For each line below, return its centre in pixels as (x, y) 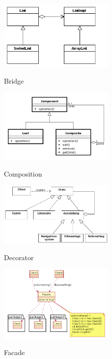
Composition (23, 174)
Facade (14, 352)
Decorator (19, 257)
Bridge (14, 81)
